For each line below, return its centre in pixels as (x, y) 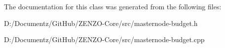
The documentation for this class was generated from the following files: (113, 6)
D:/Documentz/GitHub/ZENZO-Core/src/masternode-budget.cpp (104, 39)
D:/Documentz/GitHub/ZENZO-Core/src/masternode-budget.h (101, 23)
